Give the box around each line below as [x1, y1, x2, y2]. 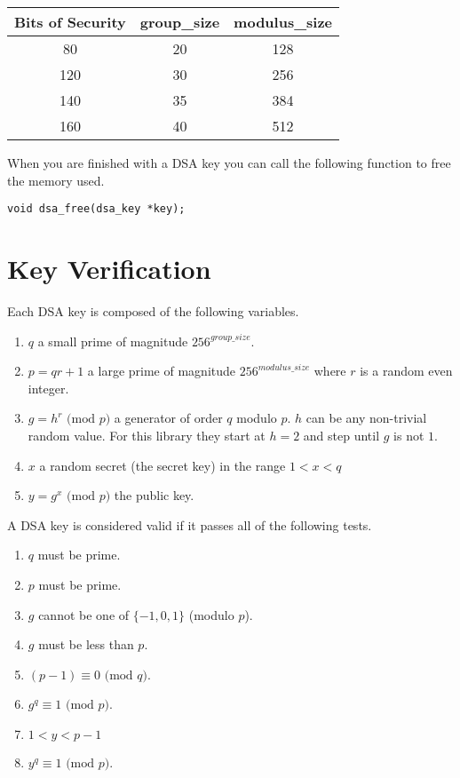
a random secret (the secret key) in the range [39, 456, 286, 474]
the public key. [114, 486, 194, 504]
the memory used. [7, 171, 105, 189]
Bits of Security [14, 12, 126, 32]
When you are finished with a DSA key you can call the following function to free [7, 154, 451, 171]
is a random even [360, 361, 453, 380]
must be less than [38, 635, 134, 654]
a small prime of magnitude [37, 331, 188, 350]
